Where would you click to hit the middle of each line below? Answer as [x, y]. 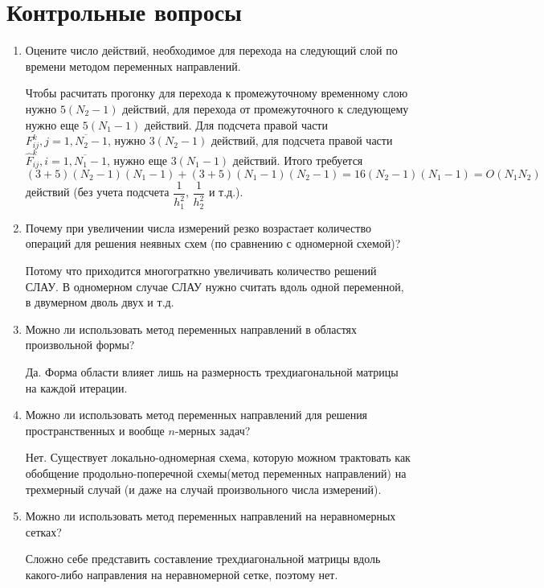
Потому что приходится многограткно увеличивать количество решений [201, 271]
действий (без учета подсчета [97, 192]
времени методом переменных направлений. [133, 66]
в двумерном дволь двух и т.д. [100, 302]
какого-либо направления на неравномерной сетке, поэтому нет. [182, 574]
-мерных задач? [213, 430]
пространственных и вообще [95, 430]
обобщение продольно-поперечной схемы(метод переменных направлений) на [216, 473]
